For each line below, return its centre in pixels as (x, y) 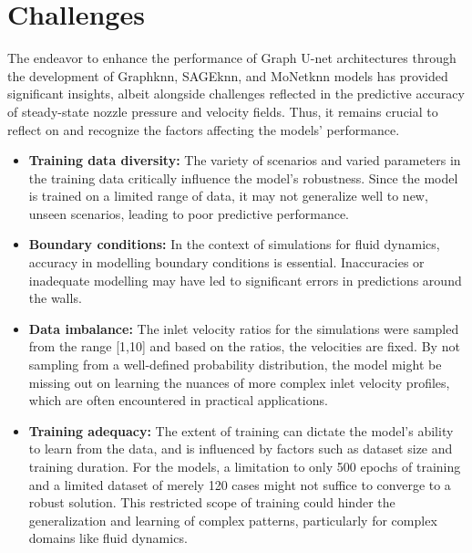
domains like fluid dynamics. (108, 538)
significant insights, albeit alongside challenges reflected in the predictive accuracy (236, 94)
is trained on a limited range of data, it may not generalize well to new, (228, 196)
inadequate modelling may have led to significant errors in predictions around (245, 280)
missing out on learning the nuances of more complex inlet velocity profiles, (239, 382)
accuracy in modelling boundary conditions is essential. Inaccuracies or (226, 262)
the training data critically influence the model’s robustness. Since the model (243, 177)
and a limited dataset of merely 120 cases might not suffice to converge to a (240, 484)
